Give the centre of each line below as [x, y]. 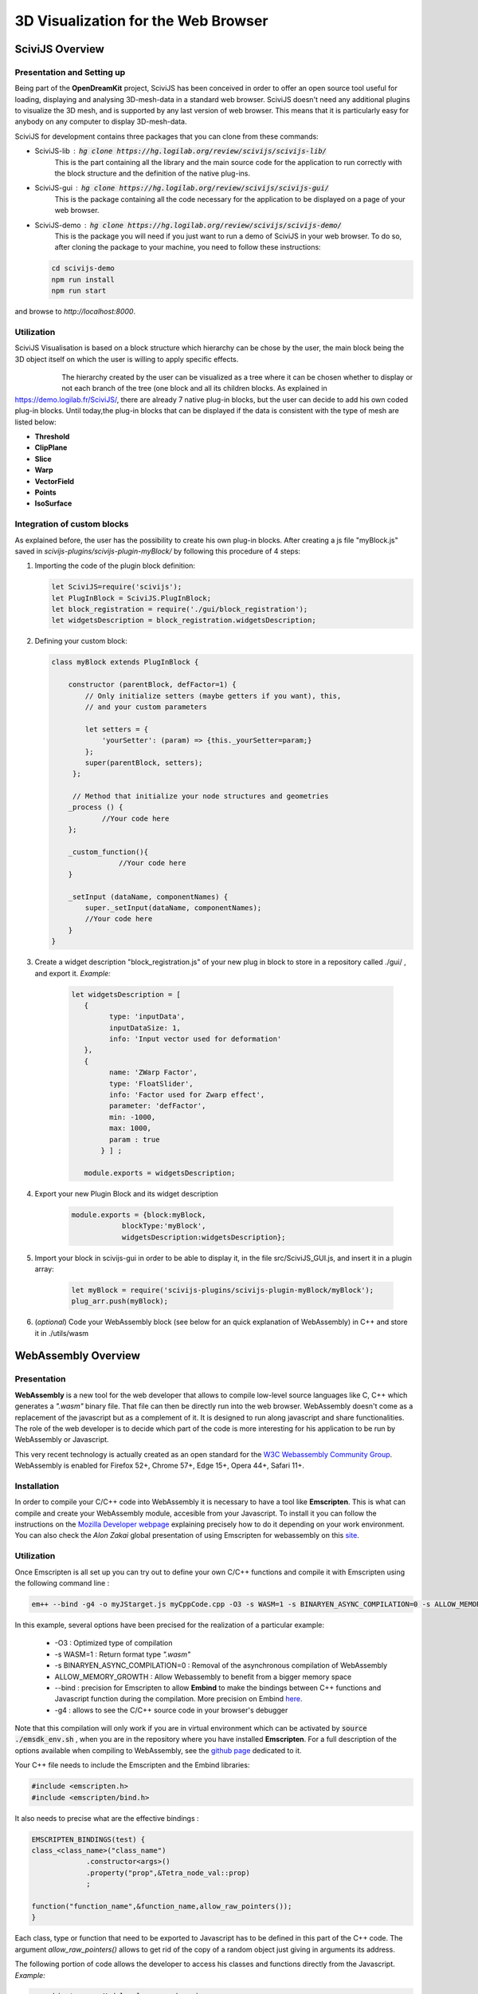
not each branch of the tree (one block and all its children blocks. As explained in [194, 388]
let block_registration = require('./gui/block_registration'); [180, 609]
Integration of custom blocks [72, 524]
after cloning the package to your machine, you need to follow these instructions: [188, 247]
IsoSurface [53, 503]
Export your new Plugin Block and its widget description [127, 1193]
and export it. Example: [72, 973]
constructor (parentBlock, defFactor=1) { [152, 685]
